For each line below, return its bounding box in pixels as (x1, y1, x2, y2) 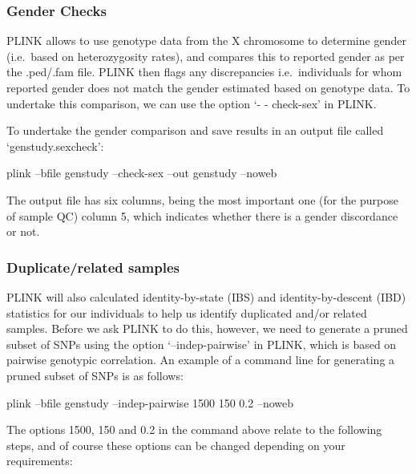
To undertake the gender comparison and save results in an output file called (6, 122, 384, 139)
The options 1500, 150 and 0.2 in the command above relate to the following (6, 421, 382, 438)
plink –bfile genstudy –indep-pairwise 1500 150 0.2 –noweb (6, 394, 293, 411)
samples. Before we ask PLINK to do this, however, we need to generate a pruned (6, 320, 408, 337)
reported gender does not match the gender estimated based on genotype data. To (6, 79, 410, 95)
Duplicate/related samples (6, 257, 180, 277)
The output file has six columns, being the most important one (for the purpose (6, 191, 398, 208)
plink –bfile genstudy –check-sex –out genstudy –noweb (6, 164, 277, 181)
